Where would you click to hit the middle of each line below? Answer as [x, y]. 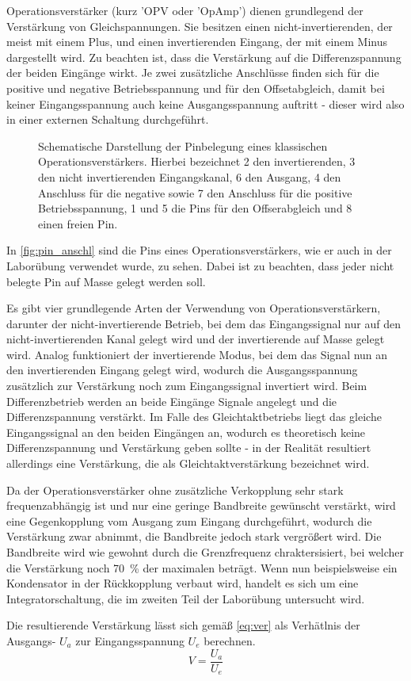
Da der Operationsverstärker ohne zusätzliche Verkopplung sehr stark [175, 490]
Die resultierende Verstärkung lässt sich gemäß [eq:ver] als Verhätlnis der [183, 625]
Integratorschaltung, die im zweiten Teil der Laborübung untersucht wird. [186, 598]
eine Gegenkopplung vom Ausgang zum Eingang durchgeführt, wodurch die [189, 520]
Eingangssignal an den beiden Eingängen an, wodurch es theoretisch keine [186, 432]
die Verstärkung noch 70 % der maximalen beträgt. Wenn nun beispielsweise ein [202, 567]
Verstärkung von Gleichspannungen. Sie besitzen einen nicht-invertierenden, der [200, 26]
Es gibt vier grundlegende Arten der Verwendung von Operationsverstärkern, [194, 308]
